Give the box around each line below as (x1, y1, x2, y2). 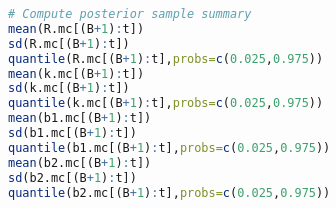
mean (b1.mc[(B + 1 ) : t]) (8, 111, 152, 126)
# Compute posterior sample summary (8, 7, 252, 21)
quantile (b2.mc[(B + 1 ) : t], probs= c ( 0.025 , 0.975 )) (8, 185, 331, 200)
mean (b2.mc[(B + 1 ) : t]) (8, 155, 152, 170)
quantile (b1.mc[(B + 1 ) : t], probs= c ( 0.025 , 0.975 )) (8, 140, 331, 155)
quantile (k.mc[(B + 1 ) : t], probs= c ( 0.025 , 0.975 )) (8, 96, 324, 111)
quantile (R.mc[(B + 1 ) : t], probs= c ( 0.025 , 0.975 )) (8, 51, 324, 66)
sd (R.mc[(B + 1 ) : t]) (8, 36, 130, 51)
